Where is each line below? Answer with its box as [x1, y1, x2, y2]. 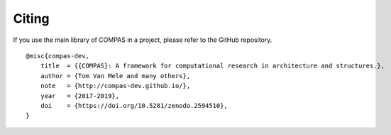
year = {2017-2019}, [40, 92, 120, 99]
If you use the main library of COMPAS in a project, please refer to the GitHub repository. [13, 36, 272, 44]
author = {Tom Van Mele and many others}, [40, 72, 191, 80]
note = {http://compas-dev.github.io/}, [40, 82, 191, 90]
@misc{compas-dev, [26, 52, 90, 60]
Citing [13, 11, 50, 26]
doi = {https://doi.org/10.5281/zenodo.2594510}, [40, 102, 228, 109]
